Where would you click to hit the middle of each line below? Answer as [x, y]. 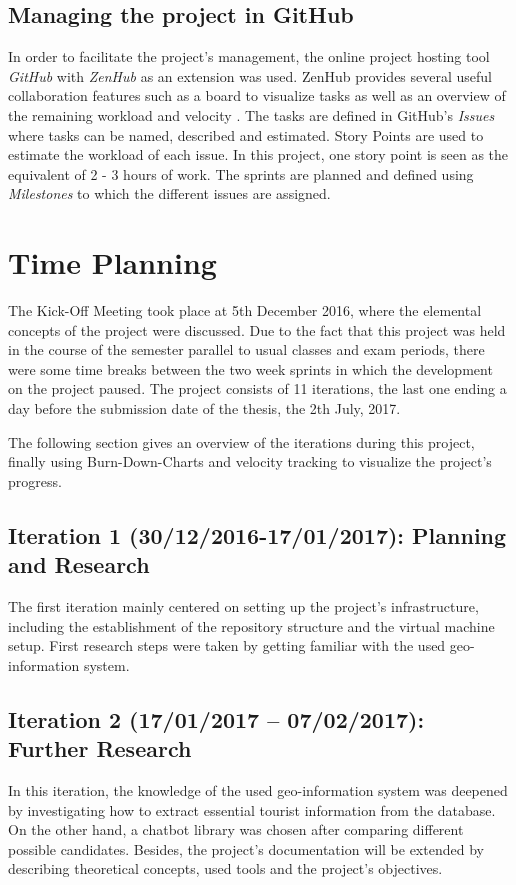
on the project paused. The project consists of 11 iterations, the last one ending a [257, 388]
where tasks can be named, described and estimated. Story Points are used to [246, 134]
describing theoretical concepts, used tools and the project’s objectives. [225, 868]
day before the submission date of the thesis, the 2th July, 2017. [204, 408]
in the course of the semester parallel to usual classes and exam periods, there [246, 349]
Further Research [100, 748]
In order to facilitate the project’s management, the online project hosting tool [249, 56]
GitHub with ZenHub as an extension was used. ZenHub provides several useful [250, 75]
